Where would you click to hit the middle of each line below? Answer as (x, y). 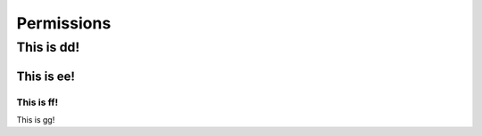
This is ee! (46, 76)
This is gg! (36, 119)
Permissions (64, 23)
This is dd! (48, 47)
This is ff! (37, 102)
